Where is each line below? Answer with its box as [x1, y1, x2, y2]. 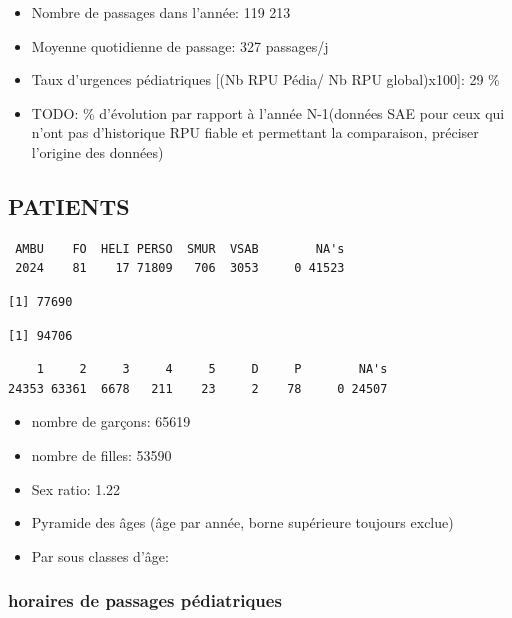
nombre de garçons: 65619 [31, 411, 191, 432]
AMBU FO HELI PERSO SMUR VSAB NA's [15, 241, 345, 256]
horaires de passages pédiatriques [8, 588, 282, 613]
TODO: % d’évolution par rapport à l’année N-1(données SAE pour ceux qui [31, 102, 505, 123]
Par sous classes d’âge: [31, 545, 169, 566]
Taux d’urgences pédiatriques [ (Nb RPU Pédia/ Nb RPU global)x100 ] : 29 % [31, 69, 500, 90]
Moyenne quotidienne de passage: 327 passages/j [31, 35, 329, 56]
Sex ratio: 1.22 [31, 478, 121, 499]
